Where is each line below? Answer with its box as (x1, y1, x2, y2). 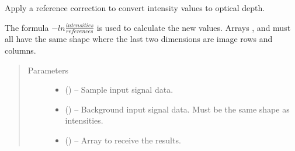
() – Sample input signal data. (65, 83, 173, 96)
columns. (5, 44, 36, 57)
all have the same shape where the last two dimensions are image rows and (5, 33, 273, 45)
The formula (5, 21, 49, 33)
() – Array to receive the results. (65, 134, 181, 146)
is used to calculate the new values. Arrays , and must (96, 21, 291, 33)
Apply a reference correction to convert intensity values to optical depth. (5, 2, 265, 13)
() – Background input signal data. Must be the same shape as (65, 103, 290, 115)
